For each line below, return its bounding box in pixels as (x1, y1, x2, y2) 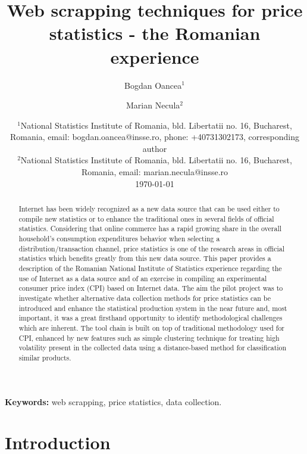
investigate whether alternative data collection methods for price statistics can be (18, 293, 271, 303)
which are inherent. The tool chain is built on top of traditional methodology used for (18, 322, 285, 332)
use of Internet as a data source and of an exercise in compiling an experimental (18, 273, 267, 283)
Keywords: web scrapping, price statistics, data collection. (5, 395, 222, 408)
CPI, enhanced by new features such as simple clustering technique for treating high (18, 332, 280, 343)
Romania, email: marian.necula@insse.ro (81, 166, 228, 178)
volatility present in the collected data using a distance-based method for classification (18, 343, 287, 353)
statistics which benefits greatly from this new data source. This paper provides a (18, 253, 271, 263)
